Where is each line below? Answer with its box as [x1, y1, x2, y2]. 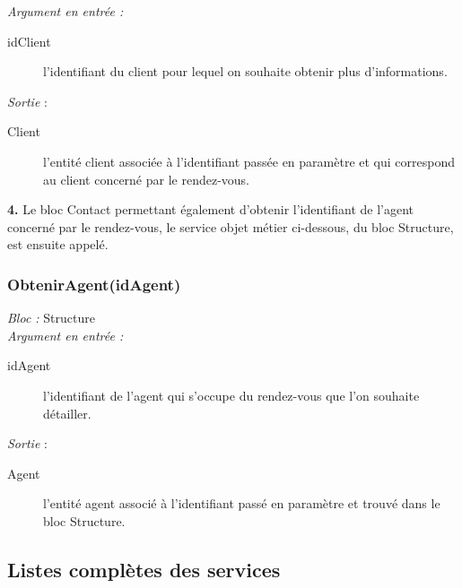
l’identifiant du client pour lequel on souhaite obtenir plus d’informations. [43, 62, 448, 81]
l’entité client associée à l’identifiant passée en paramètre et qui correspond [43, 151, 456, 170]
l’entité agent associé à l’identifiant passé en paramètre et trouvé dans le [43, 494, 440, 513]
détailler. [43, 403, 92, 422]
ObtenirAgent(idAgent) [7, 272, 181, 295]
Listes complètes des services [7, 555, 281, 583]
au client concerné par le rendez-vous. [43, 169, 250, 188]
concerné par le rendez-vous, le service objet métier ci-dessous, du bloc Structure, [7, 217, 454, 236]
